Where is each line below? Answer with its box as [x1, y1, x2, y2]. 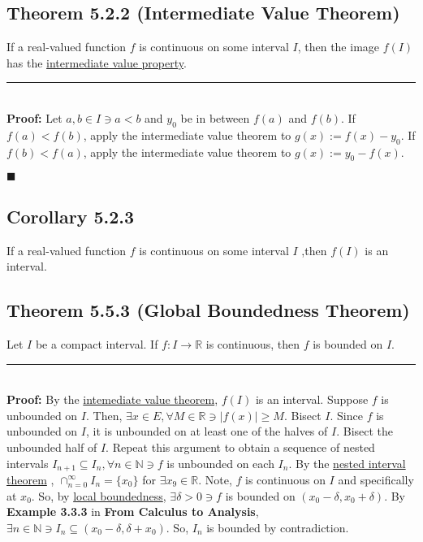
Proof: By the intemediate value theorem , [6, 391, 218, 408]
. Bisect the [336, 423, 394, 440]
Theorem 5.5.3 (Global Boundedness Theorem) [6, 297, 410, 323]
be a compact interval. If [35, 335, 158, 352]
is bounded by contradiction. [206, 518, 349, 535]
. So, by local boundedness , [31, 487, 166, 504]
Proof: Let [6, 109, 63, 126]
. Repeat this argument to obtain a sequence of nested [106, 438, 375, 455]
